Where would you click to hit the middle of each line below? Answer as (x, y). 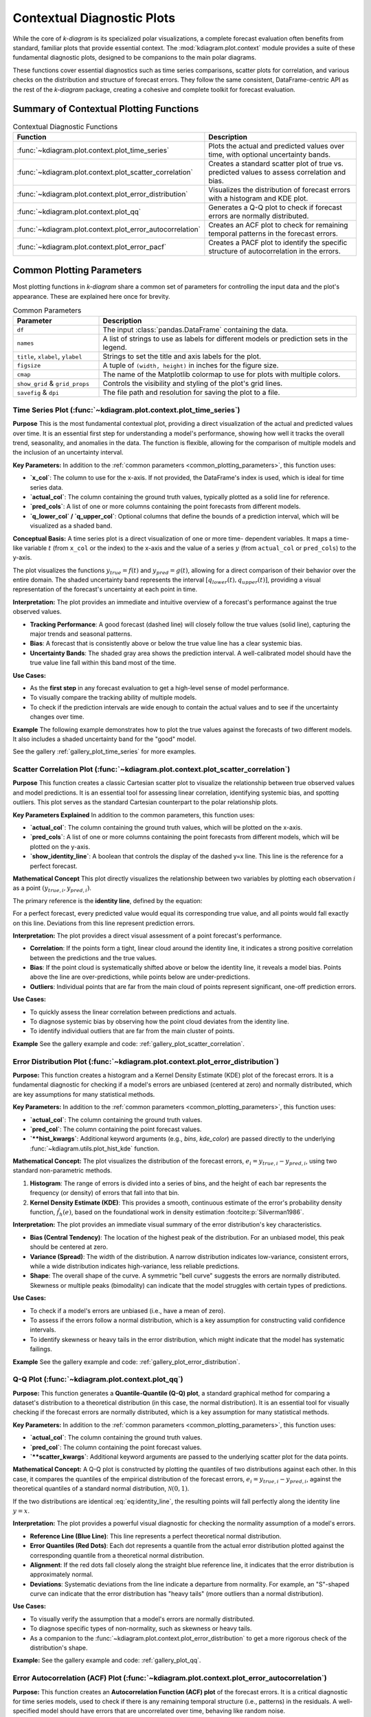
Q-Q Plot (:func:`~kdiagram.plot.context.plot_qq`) (98, 1379)
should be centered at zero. (69, 1247)
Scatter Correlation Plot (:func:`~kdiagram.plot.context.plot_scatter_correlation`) (151, 769)
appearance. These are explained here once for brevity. (91, 296)
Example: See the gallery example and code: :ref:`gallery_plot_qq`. (107, 1660)
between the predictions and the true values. (93, 957)
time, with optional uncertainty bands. (270, 155)
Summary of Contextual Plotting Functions (106, 109)
